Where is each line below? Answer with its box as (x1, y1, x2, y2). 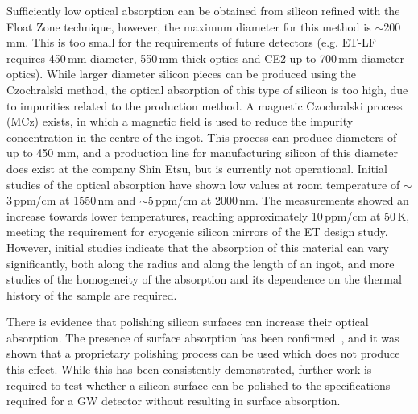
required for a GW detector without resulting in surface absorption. (6, 392, 341, 409)
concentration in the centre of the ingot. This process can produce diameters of (6, 128, 397, 145)
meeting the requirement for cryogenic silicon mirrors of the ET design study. (6, 223, 388, 240)
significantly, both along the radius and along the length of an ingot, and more (6, 255, 395, 271)
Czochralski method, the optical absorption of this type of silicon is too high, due (6, 81, 408, 97)
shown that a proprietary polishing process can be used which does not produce (6, 345, 400, 362)
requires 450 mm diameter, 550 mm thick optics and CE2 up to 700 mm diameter (6, 49, 404, 66)
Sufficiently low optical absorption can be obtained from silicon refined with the (6, 2, 400, 19)
